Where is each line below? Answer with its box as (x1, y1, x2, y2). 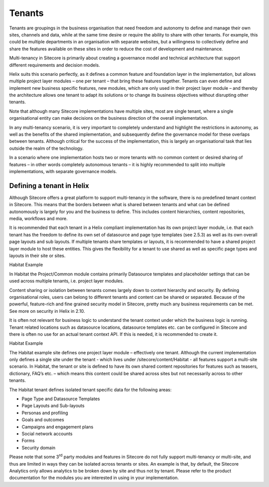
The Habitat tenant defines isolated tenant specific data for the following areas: (9, 387, 172, 393)
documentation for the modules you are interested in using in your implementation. (9, 475, 179, 481)
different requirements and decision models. (9, 62, 100, 68)
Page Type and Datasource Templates (21, 396, 100, 402)
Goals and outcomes (21, 417, 64, 423)
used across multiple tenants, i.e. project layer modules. (9, 278, 124, 284)
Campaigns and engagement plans (21, 424, 94, 430)
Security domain (21, 445, 56, 451)
